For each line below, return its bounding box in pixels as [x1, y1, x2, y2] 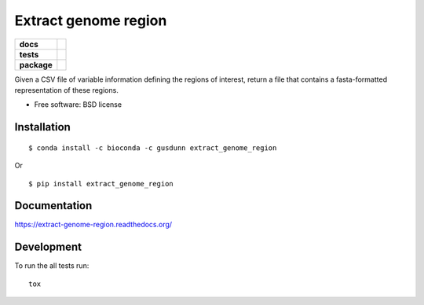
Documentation [14, 199, 93, 212]
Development [14, 241, 82, 254]
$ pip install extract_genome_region [28, 179, 174, 188]
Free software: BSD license [34, 100, 122, 109]
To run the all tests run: [14, 261, 90, 270]
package [19, 59, 53, 70]
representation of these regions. [14, 85, 119, 94]
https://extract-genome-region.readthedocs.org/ [14, 220, 173, 230]
